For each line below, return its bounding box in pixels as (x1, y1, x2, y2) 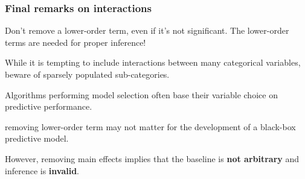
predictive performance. (5, 100, 92, 113)
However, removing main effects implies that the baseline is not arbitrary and (5, 152, 300, 165)
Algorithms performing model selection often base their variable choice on (5, 88, 278, 101)
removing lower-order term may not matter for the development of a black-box (5, 120, 296, 133)
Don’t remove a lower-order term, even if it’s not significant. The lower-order (5, 24, 289, 37)
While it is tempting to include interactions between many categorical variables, (5, 56, 301, 69)
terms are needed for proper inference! (5, 36, 146, 48)
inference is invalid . (5, 164, 80, 177)
